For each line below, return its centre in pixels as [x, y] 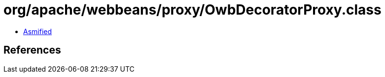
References [32, 50]
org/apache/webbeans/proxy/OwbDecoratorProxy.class [192, 10]
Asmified [38, 31]
